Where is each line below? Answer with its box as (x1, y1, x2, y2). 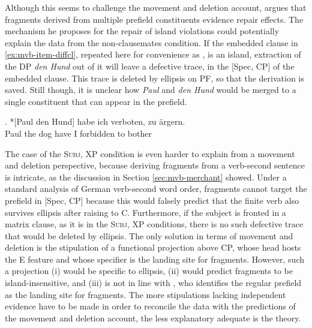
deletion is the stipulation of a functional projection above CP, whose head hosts (5, 241, 301, 254)
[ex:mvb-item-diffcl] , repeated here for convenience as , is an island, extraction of (5, 48, 301, 61)
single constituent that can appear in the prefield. (5, 95, 187, 107)
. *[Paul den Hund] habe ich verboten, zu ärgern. (5, 115, 185, 128)
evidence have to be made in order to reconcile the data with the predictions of (5, 300, 296, 312)
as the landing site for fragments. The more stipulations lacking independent (5, 288, 286, 300)
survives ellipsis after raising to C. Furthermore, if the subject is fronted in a (5, 206, 286, 218)
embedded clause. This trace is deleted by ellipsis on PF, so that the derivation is (5, 71, 304, 84)
